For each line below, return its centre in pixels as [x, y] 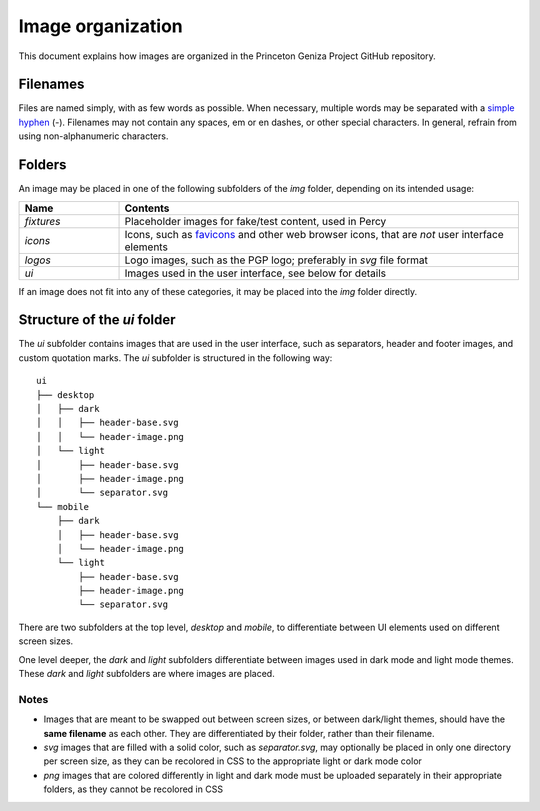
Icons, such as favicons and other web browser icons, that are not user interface [314, 234]
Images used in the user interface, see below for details [255, 273]
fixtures [42, 221]
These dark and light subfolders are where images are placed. [146, 674]
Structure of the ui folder [97, 320]
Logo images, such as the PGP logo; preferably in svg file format [276, 260]
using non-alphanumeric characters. [93, 136]
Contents [147, 208]
